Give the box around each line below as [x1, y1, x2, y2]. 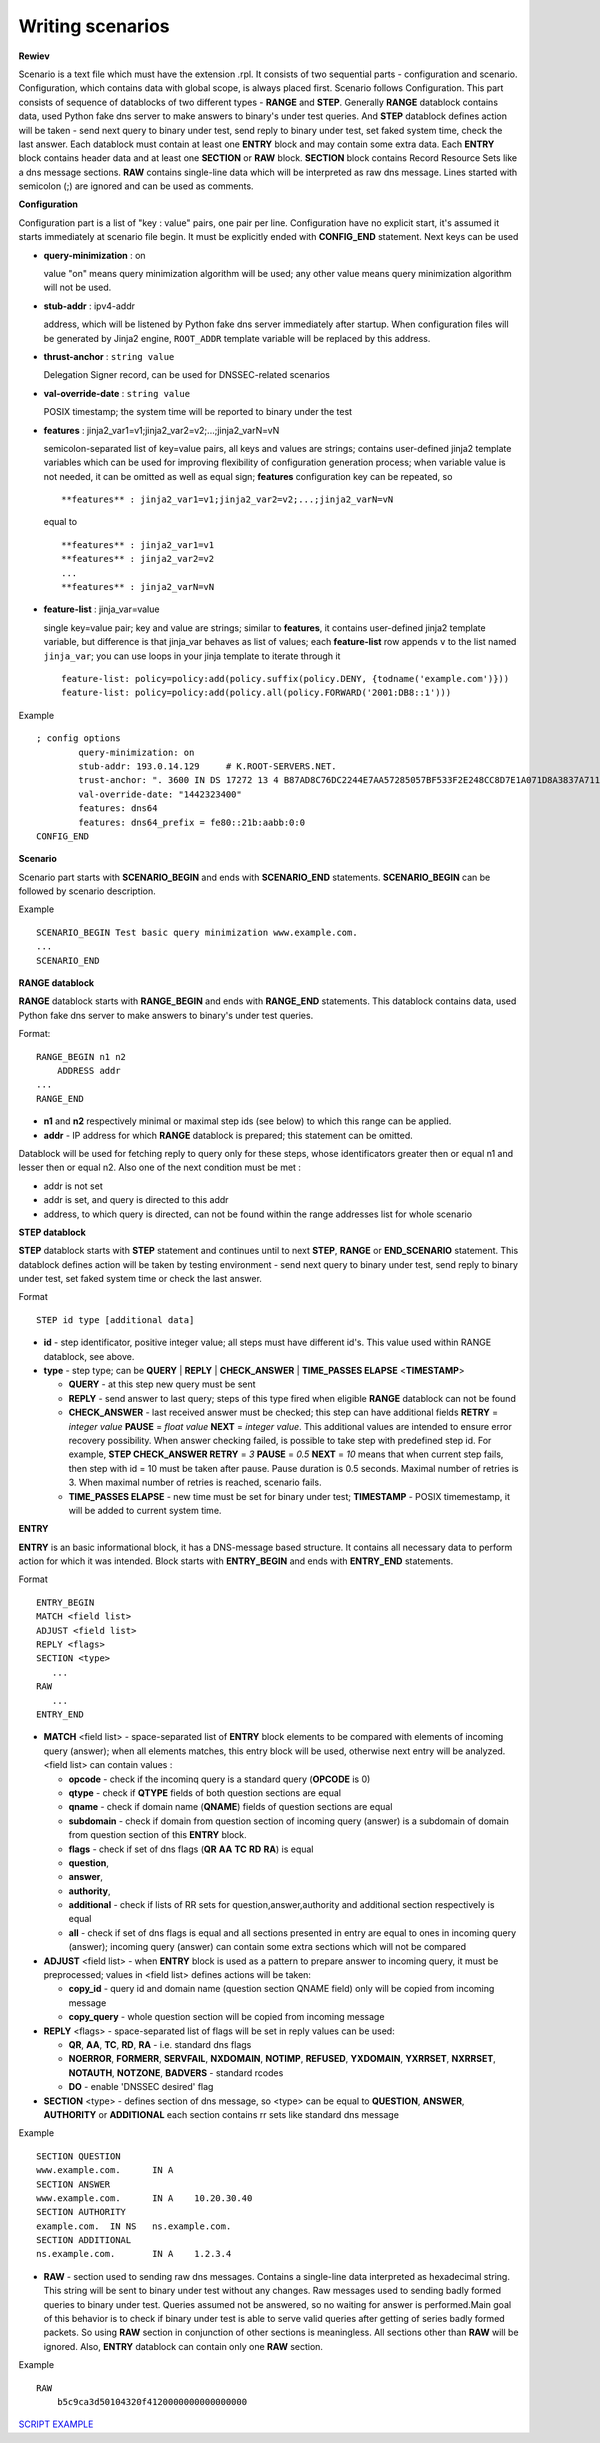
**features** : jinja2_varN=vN [61, 581, 215, 593]
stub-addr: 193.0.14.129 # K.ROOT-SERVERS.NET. [78, 760, 337, 772]
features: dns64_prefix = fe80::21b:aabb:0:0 [78, 816, 305, 828]
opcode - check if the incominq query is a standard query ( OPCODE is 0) [68, 1773, 371, 1785]
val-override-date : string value [43, 387, 190, 399]
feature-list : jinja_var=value [43, 603, 160, 615]
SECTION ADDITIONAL [36, 2235, 132, 2246]
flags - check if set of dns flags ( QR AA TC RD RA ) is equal [68, 1843, 314, 1855]
